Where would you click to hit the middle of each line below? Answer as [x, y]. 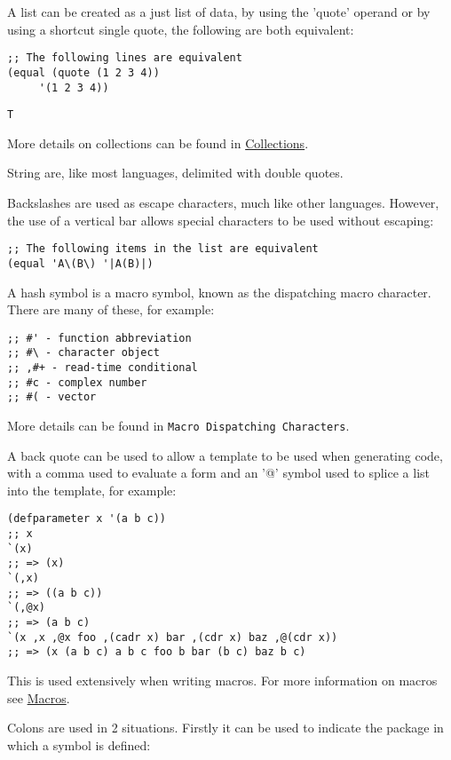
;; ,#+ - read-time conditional [103, 368]
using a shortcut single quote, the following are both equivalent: [181, 29]
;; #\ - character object [83, 353]
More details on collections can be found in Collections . [158, 142]
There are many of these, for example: [111, 309]
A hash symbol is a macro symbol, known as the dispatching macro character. [219, 292]
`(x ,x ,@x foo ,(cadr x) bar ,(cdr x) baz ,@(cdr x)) [173, 637]
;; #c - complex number [77, 382]
